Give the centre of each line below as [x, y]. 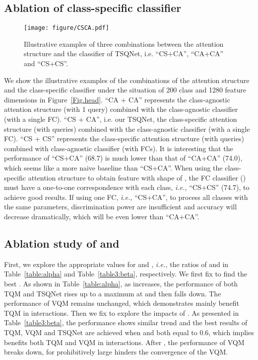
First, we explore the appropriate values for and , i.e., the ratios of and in [116, 264]
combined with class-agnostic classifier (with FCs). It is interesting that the [119, 148]
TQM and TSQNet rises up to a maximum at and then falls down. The [113, 293]
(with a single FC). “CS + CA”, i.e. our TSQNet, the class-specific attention [121, 119]
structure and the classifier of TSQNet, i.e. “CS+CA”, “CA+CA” [124, 53]
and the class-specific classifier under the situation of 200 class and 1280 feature [125, 90]
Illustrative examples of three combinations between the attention [124, 44]
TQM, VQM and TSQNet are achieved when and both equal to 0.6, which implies [129, 332]
